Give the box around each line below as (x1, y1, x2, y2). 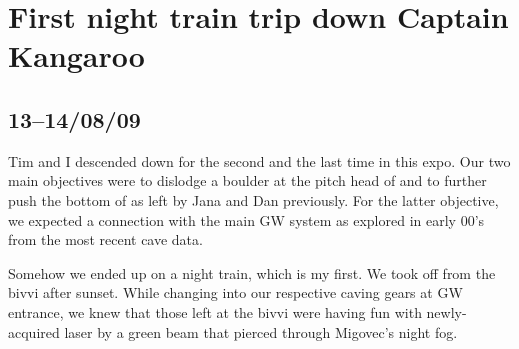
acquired (8, 321, 60, 342)
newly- (426, 301, 467, 322)
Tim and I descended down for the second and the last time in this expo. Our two (8, 150, 511, 171)
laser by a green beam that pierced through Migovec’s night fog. (64, 321, 458, 342)
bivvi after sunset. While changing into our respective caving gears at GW (8, 282, 463, 303)
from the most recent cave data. (8, 229, 203, 250)
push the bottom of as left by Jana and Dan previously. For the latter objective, (8, 189, 499, 210)
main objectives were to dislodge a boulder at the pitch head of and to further (8, 170, 487, 191)
